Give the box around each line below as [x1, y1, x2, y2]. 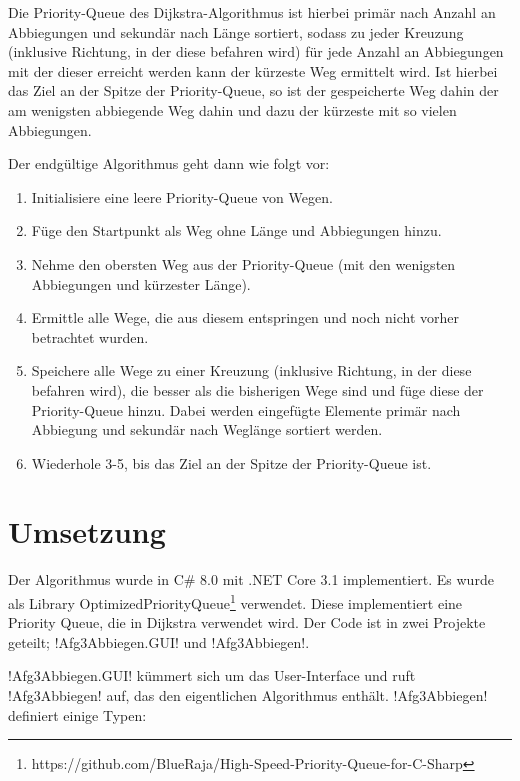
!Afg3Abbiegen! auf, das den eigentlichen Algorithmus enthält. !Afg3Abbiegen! [8, 685, 488, 706]
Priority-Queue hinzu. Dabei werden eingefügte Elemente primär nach [31, 399, 461, 420]
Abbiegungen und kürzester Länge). [31, 273, 251, 294]
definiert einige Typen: [8, 704, 147, 725]
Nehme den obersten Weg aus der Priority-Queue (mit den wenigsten [31, 253, 456, 274]
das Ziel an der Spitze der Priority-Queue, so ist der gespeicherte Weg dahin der [8, 80, 499, 101]
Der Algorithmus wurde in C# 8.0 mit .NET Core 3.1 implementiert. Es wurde [8, 569, 494, 590]
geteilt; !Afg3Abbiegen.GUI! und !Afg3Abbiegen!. [8, 631, 310, 652]
